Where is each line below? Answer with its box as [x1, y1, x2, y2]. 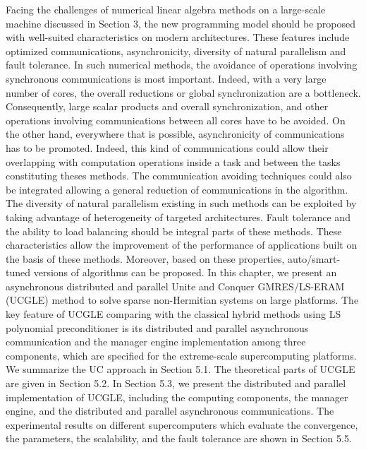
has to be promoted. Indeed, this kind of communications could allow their [6, 140, 329, 155]
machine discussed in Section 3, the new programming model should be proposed [6, 16, 355, 30]
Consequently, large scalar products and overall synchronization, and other [6, 99, 329, 114]
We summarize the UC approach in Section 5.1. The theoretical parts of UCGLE [6, 362, 355, 377]
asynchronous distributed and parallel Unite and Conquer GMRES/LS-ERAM [6, 278, 345, 293]
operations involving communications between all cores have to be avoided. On [6, 112, 346, 127]
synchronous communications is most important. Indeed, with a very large [6, 71, 327, 85]
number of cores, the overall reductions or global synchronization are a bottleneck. [6, 85, 361, 100]
